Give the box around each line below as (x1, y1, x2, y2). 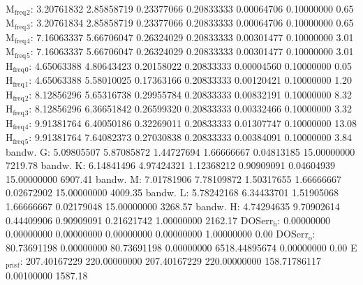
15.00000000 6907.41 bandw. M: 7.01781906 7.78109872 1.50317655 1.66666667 (6, 171, 342, 186)
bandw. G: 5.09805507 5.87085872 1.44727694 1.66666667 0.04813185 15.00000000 (6, 144, 355, 159)
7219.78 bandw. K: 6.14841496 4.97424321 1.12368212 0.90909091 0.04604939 (6, 158, 336, 173)
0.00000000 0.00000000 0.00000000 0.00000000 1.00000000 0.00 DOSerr (6, 226, 309, 241)
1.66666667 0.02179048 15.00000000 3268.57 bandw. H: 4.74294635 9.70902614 (6, 198, 340, 213)
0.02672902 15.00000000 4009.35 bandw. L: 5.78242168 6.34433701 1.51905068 (6, 185, 339, 200)
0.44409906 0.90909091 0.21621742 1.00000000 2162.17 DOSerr (6, 212, 274, 227)
